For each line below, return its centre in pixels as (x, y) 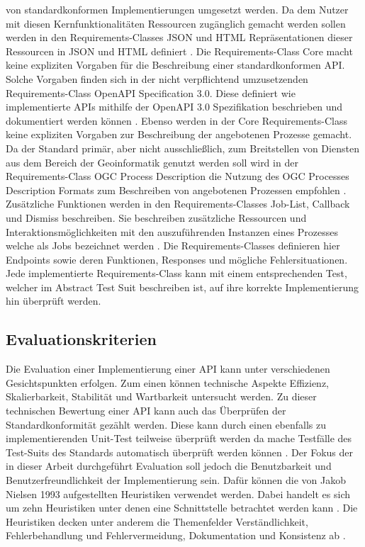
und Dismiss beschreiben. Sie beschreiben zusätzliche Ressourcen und (156, 217)
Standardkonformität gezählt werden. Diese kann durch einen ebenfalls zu (166, 424)
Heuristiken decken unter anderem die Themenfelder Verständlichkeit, (157, 521)
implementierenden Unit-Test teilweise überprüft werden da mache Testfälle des (179, 438)
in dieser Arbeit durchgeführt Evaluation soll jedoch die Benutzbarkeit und (169, 466)
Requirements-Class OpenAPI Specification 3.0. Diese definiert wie (151, 92)
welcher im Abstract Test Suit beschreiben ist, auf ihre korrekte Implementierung (182, 287)
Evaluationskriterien (81, 339)
